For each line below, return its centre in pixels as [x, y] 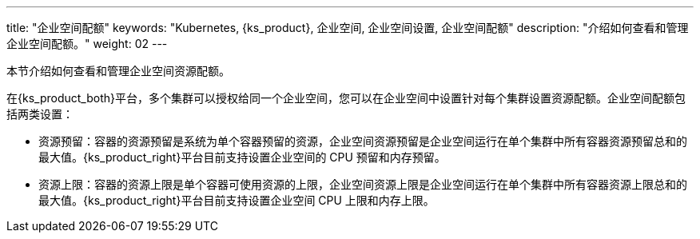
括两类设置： [40, 114]
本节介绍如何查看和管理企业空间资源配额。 [118, 71]
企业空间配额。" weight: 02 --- [87, 44]
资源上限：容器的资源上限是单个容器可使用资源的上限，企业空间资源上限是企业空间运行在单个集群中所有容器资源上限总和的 [363, 184]
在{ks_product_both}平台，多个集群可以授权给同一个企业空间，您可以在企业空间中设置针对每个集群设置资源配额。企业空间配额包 [346, 98]
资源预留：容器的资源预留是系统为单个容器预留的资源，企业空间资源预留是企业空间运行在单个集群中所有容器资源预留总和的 [363, 141]
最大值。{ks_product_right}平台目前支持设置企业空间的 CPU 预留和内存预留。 [242, 157]
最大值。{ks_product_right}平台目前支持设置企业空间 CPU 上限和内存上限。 [237, 200]
